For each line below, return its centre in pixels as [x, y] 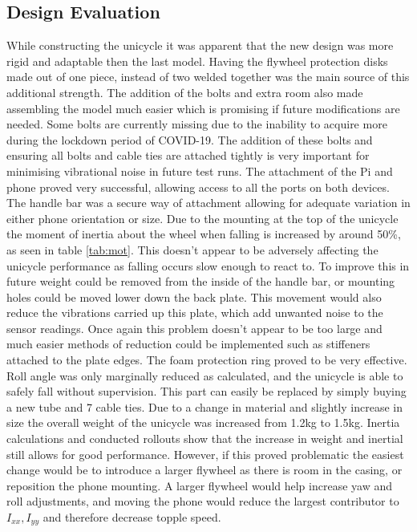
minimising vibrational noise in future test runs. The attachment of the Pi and [200, 171]
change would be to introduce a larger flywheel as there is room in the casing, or [204, 470]
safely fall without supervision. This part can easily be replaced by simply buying [206, 391]
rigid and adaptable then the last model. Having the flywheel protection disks [197, 61]
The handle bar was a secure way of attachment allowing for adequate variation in [208, 203]
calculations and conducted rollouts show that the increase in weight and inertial [205, 439]
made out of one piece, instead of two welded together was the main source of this [208, 77]
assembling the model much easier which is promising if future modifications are [203, 108]
